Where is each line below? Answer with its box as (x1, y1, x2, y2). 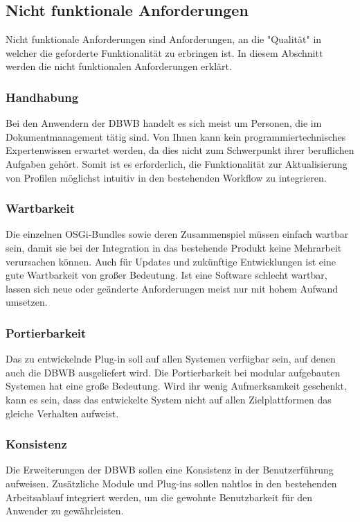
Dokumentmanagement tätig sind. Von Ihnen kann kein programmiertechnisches (6, 129, 346, 143)
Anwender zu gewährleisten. (6, 503, 124, 518)
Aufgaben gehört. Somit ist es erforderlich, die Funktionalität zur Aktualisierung (6, 156, 348, 171)
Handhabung (6, 88, 79, 105)
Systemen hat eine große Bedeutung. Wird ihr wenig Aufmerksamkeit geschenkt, (6, 379, 347, 393)
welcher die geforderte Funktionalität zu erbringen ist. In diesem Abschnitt (6, 45, 323, 60)
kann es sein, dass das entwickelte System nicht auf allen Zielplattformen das (6, 392, 332, 406)
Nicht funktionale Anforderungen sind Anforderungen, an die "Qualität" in (6, 32, 322, 46)
